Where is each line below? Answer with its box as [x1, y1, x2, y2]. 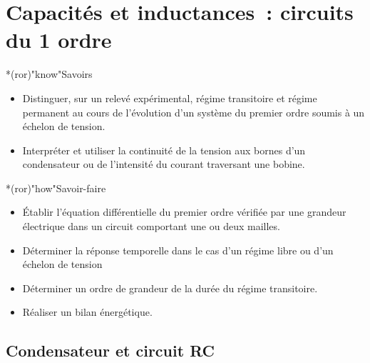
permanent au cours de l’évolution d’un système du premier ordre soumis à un [22, 104, 365, 119]
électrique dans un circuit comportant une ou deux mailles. [22, 219, 280, 234]
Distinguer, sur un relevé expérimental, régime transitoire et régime [22, 90, 317, 105]
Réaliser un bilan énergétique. [22, 304, 153, 319]
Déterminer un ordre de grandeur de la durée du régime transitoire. [22, 280, 318, 295]
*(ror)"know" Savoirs [6, 66, 93, 81]
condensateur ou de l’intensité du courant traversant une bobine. [22, 156, 305, 171]
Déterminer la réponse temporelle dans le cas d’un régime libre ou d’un [22, 242, 334, 257]
